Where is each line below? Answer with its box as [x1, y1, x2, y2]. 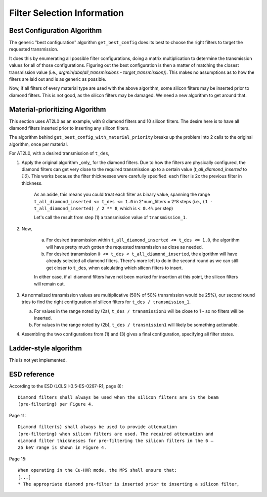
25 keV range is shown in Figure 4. [18, 445, 107, 450]
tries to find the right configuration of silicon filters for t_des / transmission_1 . [21, 299, 191, 305]
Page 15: [9, 456, 27, 462]
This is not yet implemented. [9, 357, 67, 363]
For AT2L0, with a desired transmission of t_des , [9, 150, 110, 156]
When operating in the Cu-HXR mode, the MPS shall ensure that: [18, 467, 178, 473]
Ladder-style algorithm [9, 344, 82, 352]
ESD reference [9, 370, 55, 379]
